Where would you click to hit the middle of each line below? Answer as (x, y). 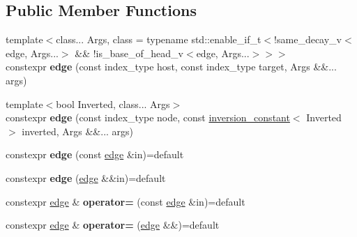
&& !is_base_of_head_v (129, 53)
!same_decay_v (308, 39)
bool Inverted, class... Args (113, 104)
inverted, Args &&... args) (78, 131)
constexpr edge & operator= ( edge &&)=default (113, 225)
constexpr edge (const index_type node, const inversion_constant (148, 117)
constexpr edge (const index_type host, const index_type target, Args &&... (171, 67)
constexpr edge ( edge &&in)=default (86, 177)
